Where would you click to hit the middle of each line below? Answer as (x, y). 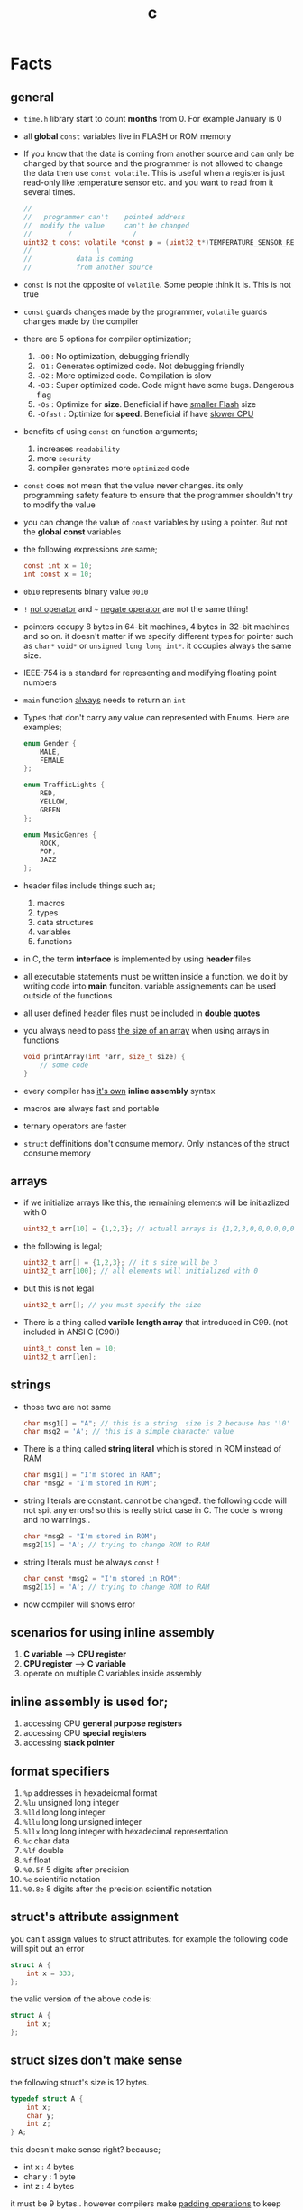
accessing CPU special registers (85, 1733)
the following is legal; (63, 1246)
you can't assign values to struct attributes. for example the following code (149, 1938)
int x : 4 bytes (49, 2167)
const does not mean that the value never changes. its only (133, 485)
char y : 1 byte (49, 2177)
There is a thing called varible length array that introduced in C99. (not (155, 1322)
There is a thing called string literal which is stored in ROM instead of (152, 1449)
